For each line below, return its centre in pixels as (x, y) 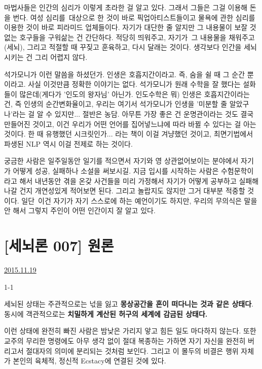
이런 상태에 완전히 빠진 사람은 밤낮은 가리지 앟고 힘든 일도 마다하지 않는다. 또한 (130, 331)
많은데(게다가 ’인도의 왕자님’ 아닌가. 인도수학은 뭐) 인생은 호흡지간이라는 (135, 94)
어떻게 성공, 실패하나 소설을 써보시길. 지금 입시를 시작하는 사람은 (116, 170)
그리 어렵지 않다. (61, 57)
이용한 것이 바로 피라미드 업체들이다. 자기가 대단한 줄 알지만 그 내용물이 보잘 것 (130, 27)
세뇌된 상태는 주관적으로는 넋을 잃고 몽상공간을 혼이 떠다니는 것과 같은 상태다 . (129, 304)
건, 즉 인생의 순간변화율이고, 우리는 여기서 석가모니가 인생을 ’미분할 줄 (116, 104)
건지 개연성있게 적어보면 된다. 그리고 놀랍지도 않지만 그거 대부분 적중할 (132, 191)
